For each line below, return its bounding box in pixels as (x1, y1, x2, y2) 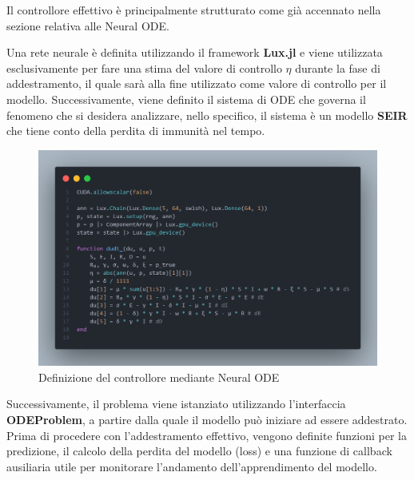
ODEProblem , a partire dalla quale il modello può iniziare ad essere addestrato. (6, 411, 408, 427)
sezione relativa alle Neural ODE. (6, 17, 169, 34)
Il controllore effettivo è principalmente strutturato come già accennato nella (6, 2, 381, 18)
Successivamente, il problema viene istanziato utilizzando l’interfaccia (6, 395, 346, 412)
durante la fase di (295, 59, 380, 76)
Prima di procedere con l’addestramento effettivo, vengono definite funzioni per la (6, 426, 407, 443)
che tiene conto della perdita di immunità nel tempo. (6, 122, 265, 139)
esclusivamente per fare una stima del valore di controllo (6, 59, 282, 76)
